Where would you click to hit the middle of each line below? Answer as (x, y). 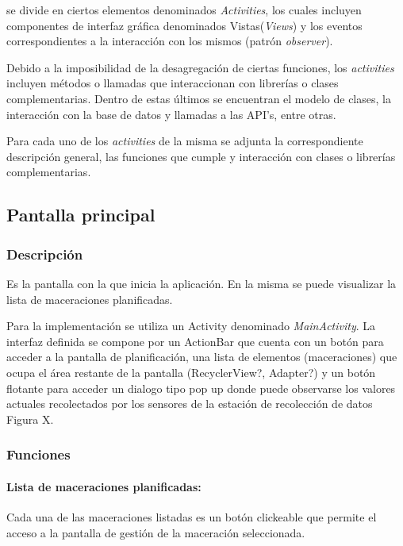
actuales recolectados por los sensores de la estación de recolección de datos (190, 404)
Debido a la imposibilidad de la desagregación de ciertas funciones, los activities (200, 67)
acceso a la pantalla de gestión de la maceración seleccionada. (156, 532)
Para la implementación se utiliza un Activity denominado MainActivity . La (191, 326)
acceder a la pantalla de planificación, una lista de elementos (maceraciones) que (202, 357)
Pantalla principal (81, 215)
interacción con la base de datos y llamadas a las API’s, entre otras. (171, 114)
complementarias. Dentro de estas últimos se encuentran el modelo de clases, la (199, 98)
